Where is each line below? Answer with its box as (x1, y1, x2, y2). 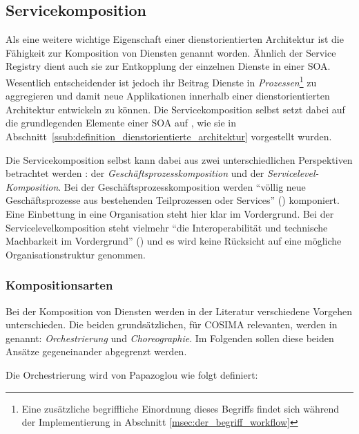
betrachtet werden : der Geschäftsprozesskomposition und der (6, 166, 264, 180)
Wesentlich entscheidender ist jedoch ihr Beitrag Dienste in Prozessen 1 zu (6, 73, 317, 89)
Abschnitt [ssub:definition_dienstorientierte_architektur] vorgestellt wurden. (6, 129, 332, 144)
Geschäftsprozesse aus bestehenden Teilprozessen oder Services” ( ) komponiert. (6, 193, 340, 207)
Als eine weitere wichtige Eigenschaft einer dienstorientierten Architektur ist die (6, 32, 344, 46)
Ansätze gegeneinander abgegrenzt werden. (6, 344, 187, 359)
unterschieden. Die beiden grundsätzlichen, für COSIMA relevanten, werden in (6, 317, 338, 332)
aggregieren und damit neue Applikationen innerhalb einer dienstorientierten (6, 88, 330, 103)
